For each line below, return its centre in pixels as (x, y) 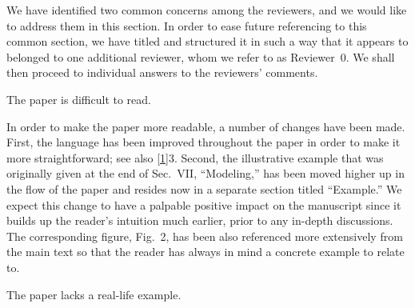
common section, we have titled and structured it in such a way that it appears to (207, 41)
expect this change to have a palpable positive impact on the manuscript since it (204, 204)
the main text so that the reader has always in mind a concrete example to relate (206, 252)
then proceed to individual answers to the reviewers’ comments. (162, 72)
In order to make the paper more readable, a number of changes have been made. (206, 126)
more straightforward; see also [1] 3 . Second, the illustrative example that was (195, 157)
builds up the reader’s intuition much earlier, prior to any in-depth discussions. (200, 220)
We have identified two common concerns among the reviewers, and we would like (207, 10)
